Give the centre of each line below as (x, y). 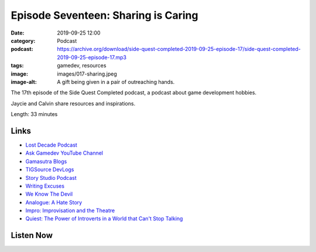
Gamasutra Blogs (46, 161)
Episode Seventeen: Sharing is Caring (104, 15)
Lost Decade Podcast (51, 145)
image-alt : (24, 81)
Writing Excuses (45, 186)
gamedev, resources (82, 66)
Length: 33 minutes (34, 114)
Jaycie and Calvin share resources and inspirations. (73, 103)
